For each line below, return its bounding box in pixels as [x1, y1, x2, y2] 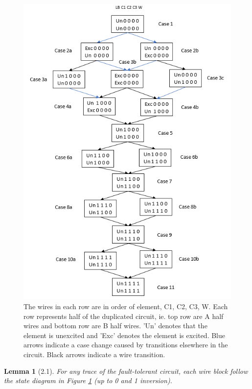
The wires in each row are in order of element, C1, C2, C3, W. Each [23, 301, 228, 311]
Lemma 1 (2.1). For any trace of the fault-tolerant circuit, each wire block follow [4, 365, 248, 376]
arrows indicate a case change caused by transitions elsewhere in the [23, 340, 228, 350]
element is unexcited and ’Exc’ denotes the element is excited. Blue [23, 330, 226, 340]
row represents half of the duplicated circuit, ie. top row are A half [23, 311, 224, 321]
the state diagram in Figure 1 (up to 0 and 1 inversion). [4, 375, 172, 386]
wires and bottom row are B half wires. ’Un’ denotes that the [23, 320, 207, 331]
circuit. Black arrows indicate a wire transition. [23, 349, 165, 359]
